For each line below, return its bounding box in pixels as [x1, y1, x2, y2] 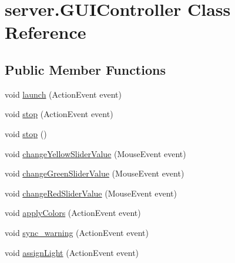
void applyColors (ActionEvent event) [5, 207, 141, 219]
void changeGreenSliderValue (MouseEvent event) [5, 167, 184, 179]
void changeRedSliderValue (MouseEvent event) [5, 187, 177, 199]
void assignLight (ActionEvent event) [5, 246, 139, 258]
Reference [5, 20, 86, 44]
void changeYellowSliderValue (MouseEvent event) [5, 147, 186, 159]
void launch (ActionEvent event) [5, 88, 122, 100]
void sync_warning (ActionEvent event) [5, 226, 149, 238]
